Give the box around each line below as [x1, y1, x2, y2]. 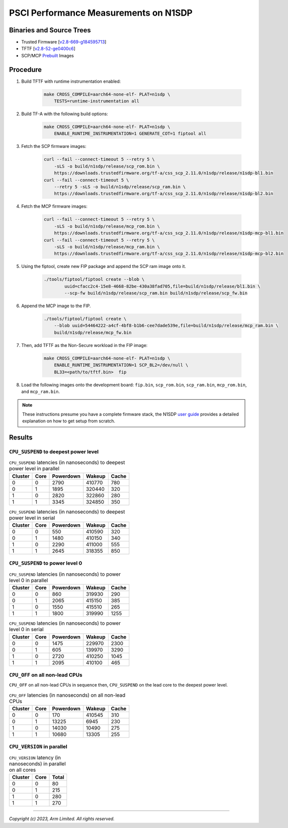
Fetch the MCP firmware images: [21, 203, 88, 209]
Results [9, 433, 33, 441]
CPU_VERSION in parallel [9, 743, 67, 750]
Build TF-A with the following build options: [21, 111, 109, 117]
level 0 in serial [9, 626, 44, 633]
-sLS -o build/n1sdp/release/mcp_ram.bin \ [54, 244, 160, 249]
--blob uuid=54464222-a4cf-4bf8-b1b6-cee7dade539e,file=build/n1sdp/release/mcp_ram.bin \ [54, 323, 279, 328]
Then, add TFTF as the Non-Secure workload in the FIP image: [21, 342, 148, 348]
